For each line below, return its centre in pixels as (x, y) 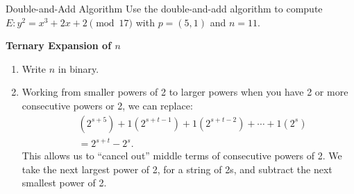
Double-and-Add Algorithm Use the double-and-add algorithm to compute (164, 8)
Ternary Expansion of (59, 45)
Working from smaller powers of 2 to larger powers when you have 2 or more (185, 92)
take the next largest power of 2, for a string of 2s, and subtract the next (177, 169)
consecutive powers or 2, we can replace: (107, 105)
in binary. (78, 68)
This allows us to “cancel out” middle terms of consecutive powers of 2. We (182, 156)
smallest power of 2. (64, 183)
